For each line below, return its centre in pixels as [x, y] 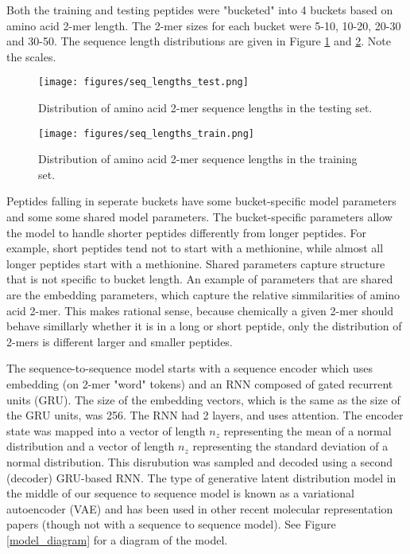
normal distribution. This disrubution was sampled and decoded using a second [200, 461]
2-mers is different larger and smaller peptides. [120, 341]
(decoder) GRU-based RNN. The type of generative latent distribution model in [201, 477]
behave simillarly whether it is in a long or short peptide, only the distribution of [204, 326]
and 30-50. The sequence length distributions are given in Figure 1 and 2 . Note [199, 41]
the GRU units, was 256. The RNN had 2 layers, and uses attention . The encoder [205, 415]
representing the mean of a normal [307, 430]
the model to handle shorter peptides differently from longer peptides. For [186, 232]
